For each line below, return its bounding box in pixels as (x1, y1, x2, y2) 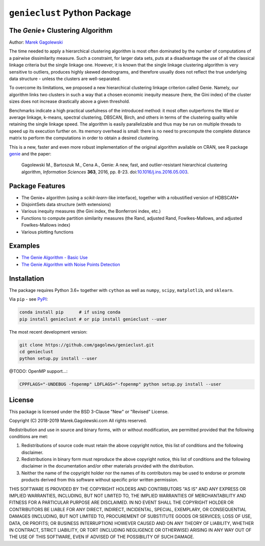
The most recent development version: (9, 329, 88, 335)
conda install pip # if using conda (19, 310, 121, 315)
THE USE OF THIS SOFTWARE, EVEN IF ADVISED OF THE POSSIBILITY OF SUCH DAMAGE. (9, 534, 195, 540)
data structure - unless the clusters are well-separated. (9, 76, 121, 82)
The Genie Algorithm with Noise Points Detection (21, 261, 120, 267)
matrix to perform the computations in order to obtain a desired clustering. (9, 135, 159, 141)
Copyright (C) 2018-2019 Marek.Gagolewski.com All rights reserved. (9, 417, 147, 424)
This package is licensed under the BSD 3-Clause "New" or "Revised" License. (9, 409, 169, 415)
